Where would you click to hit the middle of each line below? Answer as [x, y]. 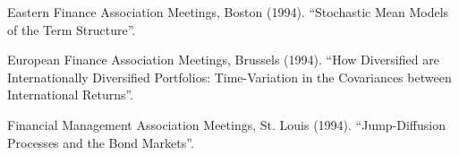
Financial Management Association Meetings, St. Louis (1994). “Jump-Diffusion [227, 124]
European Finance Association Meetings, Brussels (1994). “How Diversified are [223, 60]
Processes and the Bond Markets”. [101, 142]
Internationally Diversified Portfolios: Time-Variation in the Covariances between [229, 77]
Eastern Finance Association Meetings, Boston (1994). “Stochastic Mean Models [228, 12]
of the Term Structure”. [72, 29]
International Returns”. [71, 95]
